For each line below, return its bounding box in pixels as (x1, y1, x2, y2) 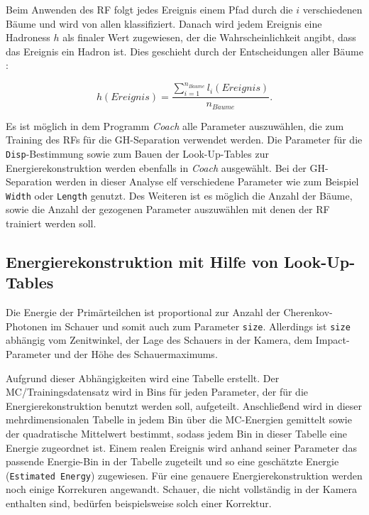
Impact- (315, 332, 350, 347)
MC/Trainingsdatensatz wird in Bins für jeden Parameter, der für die (6, 384, 308, 399)
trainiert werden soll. (6, 216, 97, 231)
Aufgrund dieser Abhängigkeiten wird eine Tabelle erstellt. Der (6, 370, 280, 385)
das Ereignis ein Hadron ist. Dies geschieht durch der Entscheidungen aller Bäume (6, 43, 363, 58)
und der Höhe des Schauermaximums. (54, 347, 218, 362)
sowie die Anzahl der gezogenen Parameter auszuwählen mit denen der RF (6, 202, 330, 217)
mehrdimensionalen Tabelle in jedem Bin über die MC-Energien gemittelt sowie (6, 412, 352, 427)
